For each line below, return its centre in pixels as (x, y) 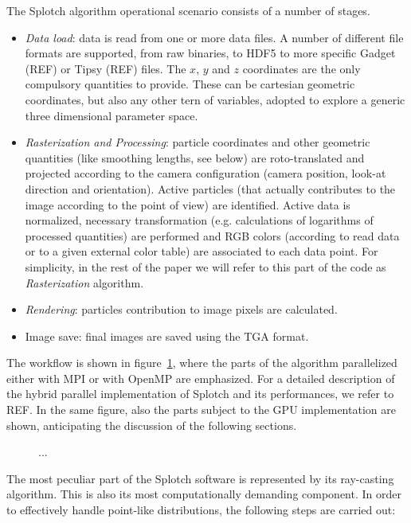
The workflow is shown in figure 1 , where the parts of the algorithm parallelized (202, 363)
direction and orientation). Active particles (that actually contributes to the (210, 188)
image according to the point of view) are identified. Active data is (188, 204)
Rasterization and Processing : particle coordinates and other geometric (198, 142)
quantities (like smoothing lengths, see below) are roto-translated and (195, 157)
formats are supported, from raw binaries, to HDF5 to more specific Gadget (210, 53)
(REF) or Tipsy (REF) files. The (106, 68)
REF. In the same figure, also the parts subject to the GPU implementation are (201, 410)
